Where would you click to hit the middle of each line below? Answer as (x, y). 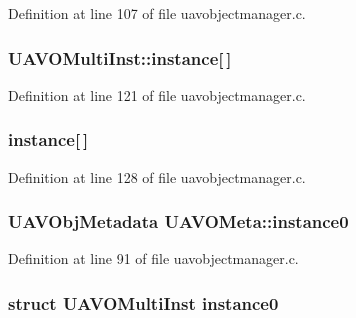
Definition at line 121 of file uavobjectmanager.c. (157, 94)
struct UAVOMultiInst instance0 (143, 302)
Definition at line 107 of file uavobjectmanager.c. (157, 13)
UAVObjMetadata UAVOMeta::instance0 (178, 221)
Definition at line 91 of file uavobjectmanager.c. (153, 258)
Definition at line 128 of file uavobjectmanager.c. (157, 176)
